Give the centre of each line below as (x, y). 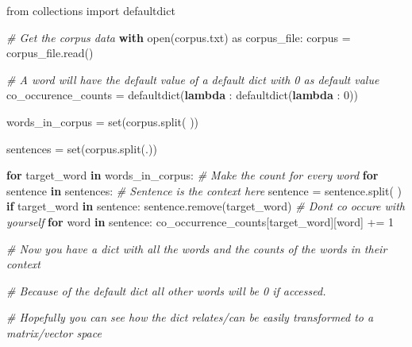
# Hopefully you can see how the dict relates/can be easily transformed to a (190, 317)
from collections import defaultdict (91, 10)
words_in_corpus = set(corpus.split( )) (103, 121)
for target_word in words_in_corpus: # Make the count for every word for (193, 175)
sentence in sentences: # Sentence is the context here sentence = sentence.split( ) (204, 190)
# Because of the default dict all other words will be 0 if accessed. (166, 290)
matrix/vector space (54, 332)
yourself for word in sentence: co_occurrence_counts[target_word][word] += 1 (200, 221)
